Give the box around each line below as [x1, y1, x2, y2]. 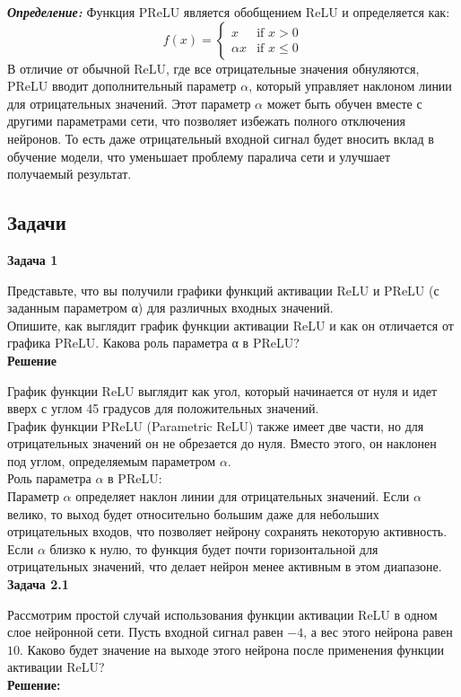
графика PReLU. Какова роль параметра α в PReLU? [7, 333, 300, 352]
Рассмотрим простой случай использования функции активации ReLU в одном [7, 604, 438, 623]
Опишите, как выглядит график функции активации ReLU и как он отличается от [7, 315, 454, 334]
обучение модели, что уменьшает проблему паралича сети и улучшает [7, 146, 391, 165]
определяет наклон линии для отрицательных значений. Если [75, 487, 410, 506]
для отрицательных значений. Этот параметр [7, 93, 251, 112]
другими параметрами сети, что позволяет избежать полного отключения [7, 111, 405, 130]
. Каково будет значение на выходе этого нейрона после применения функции [20, 640, 445, 658]
